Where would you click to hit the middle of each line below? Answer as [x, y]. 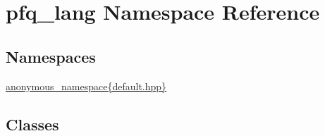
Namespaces [51, 56]
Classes [32, 124]
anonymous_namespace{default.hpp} [86, 86]
